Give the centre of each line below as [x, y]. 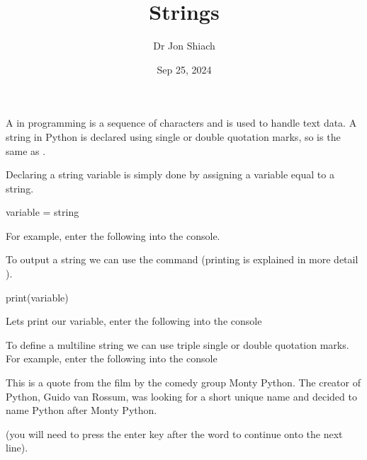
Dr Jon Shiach [184, 46]
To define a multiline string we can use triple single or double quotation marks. [177, 344]
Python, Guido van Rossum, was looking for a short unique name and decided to [181, 396]
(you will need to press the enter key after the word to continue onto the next [174, 433]
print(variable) [37, 297]
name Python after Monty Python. [81, 410]
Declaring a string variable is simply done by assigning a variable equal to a [170, 174]
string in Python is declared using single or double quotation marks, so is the [173, 136]
